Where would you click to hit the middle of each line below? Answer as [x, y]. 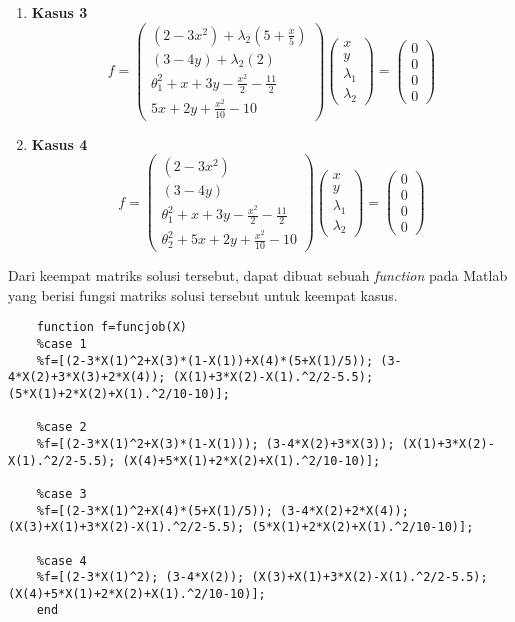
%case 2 [61, 427]
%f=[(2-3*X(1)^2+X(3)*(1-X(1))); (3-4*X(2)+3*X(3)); [215, 443]
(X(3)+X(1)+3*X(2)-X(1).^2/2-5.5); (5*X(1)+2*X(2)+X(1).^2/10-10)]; [241, 527]
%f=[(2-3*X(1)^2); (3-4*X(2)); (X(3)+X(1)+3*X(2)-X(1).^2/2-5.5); [262, 577]
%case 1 [61, 343]
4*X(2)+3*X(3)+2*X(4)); [87, 377]
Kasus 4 [59, 143]
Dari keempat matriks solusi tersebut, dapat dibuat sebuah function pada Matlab [258, 275]
